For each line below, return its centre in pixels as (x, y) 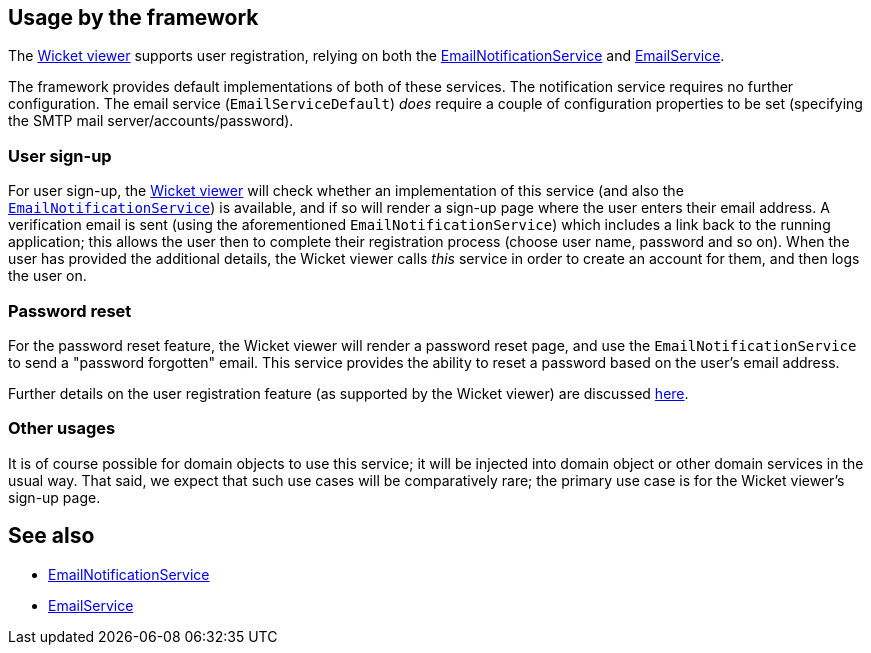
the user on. (47, 276)
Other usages (62, 428)
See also (51, 536)
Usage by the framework (133, 17)
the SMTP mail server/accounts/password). (151, 121)
